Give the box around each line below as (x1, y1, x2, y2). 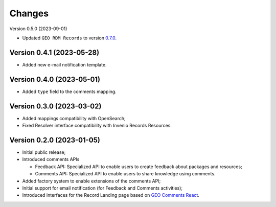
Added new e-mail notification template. (22, 61, 107, 67)
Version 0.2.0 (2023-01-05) (9, 135, 101, 144)
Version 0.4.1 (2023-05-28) (9, 48, 100, 57)
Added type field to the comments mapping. (22, 88, 117, 95)
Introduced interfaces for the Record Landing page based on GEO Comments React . (22, 192, 199, 198)
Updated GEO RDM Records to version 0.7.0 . (22, 35, 117, 41)
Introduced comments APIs (22, 156, 80, 163)
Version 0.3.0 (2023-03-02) (9, 102, 102, 110)
